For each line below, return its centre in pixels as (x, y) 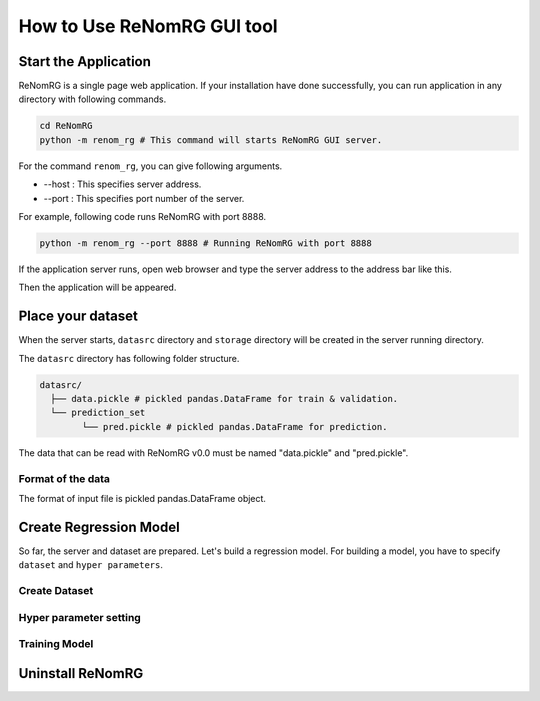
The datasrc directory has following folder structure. (129, 358)
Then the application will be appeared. (97, 287)
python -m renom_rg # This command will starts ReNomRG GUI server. (211, 139)
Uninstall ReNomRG (81, 673)
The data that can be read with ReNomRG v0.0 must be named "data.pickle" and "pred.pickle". (213, 452)
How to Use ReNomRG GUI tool (148, 26)
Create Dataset (56, 590)
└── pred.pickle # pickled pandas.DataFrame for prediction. (234, 426)
